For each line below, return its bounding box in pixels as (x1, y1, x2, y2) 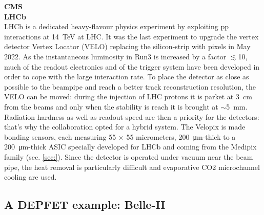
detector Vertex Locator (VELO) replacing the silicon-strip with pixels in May (4, 41, 251, 52)
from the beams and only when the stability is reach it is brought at (4, 101, 218, 112)
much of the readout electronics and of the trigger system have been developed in (4, 61, 260, 72)
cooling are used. (4, 171, 57, 182)
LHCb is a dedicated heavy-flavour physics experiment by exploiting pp (4, 21, 229, 32)
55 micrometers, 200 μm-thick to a (126, 131, 236, 142)
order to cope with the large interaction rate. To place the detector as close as (4, 71, 249, 82)
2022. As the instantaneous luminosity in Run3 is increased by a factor (4, 51, 227, 61)
